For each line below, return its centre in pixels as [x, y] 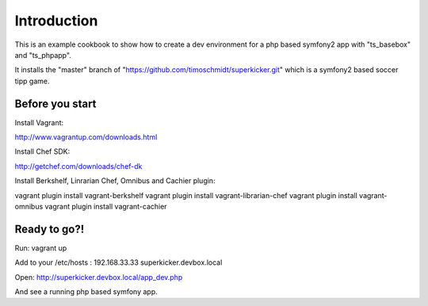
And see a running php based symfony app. [86, 292]
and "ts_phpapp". [43, 55]
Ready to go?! [50, 229]
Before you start [55, 103]
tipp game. [32, 81]
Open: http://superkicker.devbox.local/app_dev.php [99, 277]
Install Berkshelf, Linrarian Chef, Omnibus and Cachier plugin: [115, 181]
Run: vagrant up [41, 248]
